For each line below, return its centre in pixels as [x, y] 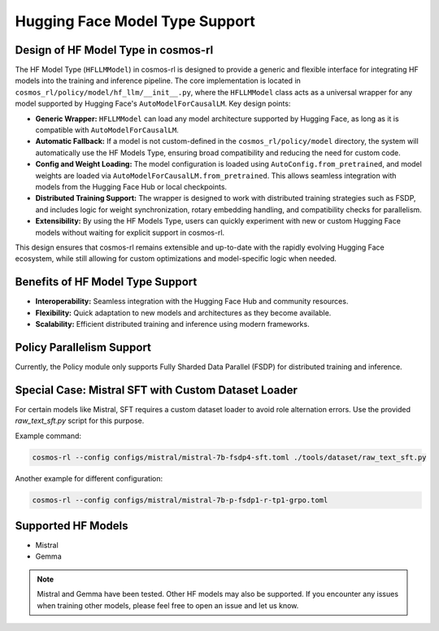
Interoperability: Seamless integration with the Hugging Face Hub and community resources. [192, 302]
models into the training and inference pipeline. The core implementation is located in [158, 81]
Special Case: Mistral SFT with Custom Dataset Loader [156, 390]
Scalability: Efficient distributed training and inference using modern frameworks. [172, 324]
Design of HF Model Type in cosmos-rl [114, 50]
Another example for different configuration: [89, 478]
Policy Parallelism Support [83, 347]
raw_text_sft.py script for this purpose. [80, 421]
